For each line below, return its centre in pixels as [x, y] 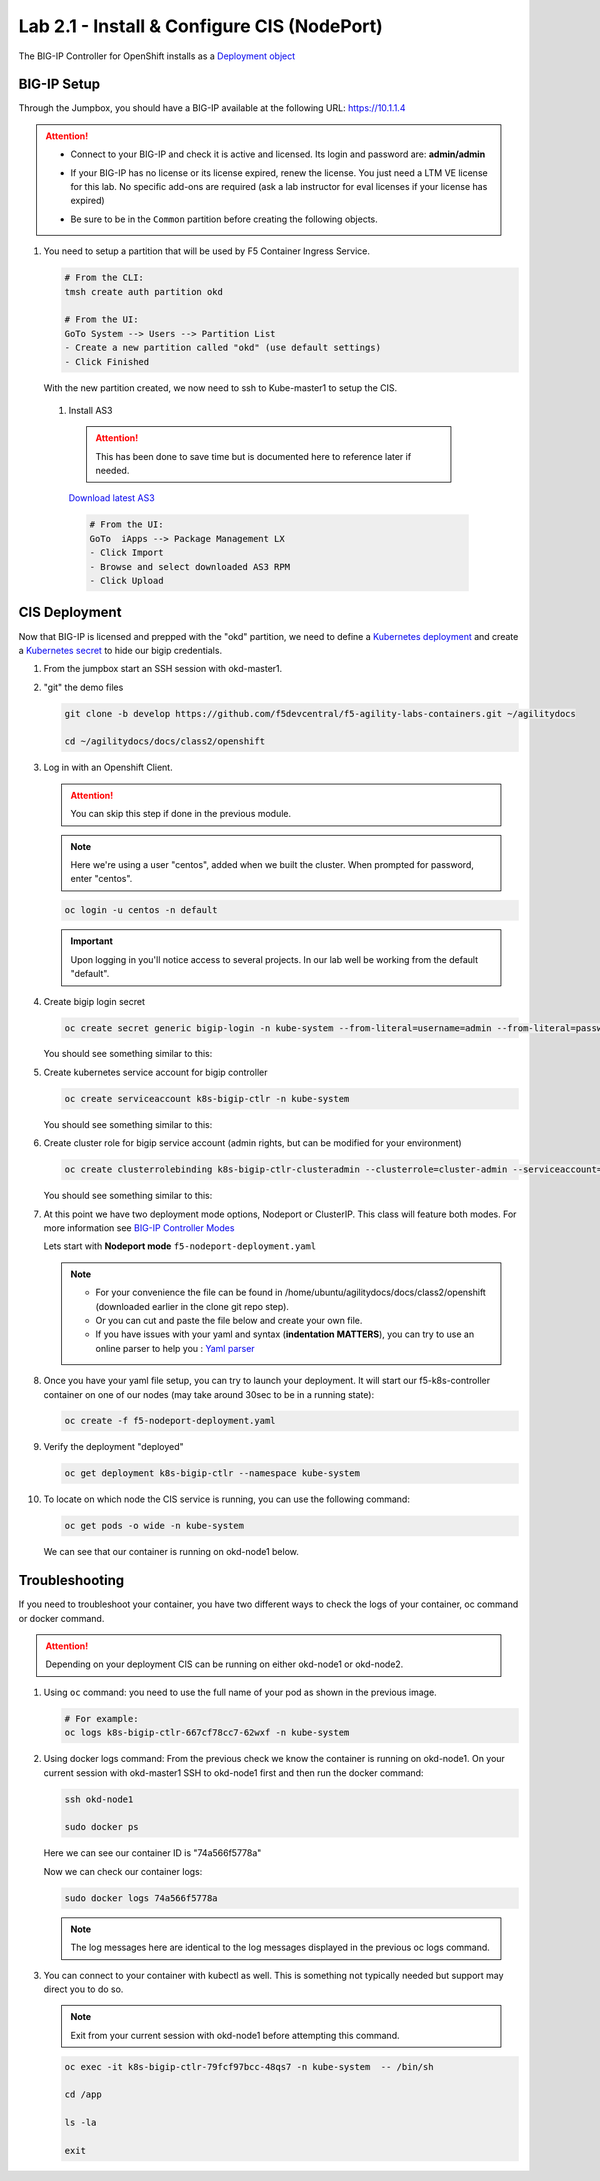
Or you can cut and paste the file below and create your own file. [229, 1320]
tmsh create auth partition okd [144, 291]
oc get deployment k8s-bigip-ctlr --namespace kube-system [212, 1473]
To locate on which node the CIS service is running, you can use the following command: [226, 1499]
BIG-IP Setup [59, 84]
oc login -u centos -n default [141, 910]
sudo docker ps [101, 1827]
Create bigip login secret [94, 1001]
